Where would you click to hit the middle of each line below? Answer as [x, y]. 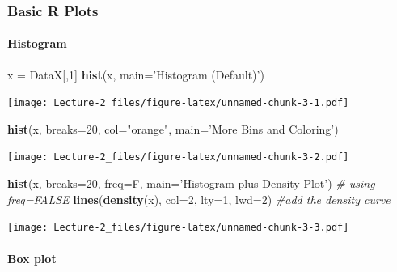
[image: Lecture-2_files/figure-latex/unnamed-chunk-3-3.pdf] [178, 228]
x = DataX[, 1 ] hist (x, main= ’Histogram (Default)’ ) [136, 74]
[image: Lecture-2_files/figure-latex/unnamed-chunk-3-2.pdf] [178, 157]
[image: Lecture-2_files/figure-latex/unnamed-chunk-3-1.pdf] [178, 103]
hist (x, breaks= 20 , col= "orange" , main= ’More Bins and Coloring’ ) [173, 128]
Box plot [32, 258]
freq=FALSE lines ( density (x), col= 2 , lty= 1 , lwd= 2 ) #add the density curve [199, 199]
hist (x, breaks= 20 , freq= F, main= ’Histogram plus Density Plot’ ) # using [191, 183]
